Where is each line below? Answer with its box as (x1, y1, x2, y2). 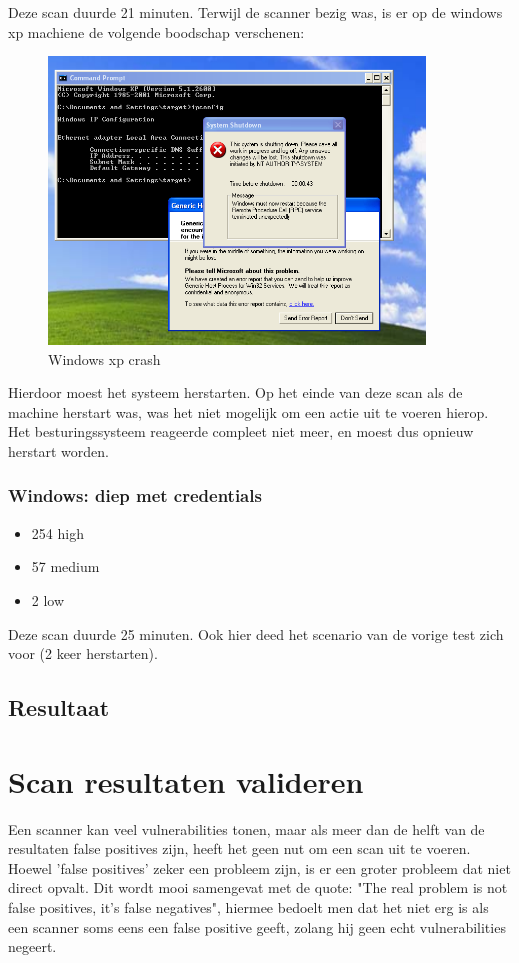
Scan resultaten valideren (8, 760, 364, 801)
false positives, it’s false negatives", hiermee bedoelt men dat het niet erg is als (8, 896, 489, 917)
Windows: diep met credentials (8, 483, 262, 508)
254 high (31, 522, 84, 543)
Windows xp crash (48, 348, 161, 369)
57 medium (31, 556, 100, 577)
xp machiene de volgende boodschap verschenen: (8, 21, 305, 42)
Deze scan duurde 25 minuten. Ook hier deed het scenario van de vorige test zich (8, 623, 504, 644)
